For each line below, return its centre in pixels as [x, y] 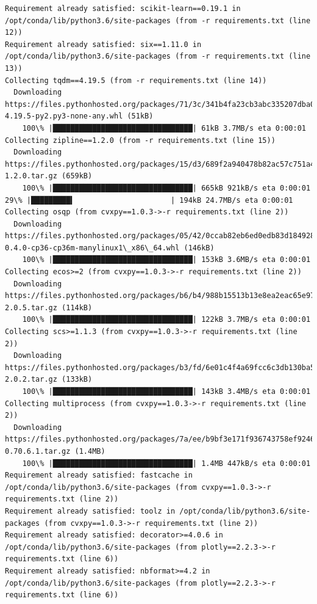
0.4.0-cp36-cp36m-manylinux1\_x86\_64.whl [92, 248]
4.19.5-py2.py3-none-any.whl [64, 116]
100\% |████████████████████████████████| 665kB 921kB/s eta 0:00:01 [166, 188]
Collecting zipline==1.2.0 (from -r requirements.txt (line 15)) [140, 140]
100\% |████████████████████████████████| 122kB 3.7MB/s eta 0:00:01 [166, 320]
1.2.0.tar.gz [31, 176]
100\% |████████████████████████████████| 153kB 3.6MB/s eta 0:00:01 [166, 260]
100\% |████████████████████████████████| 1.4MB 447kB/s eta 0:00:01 [166, 463]
